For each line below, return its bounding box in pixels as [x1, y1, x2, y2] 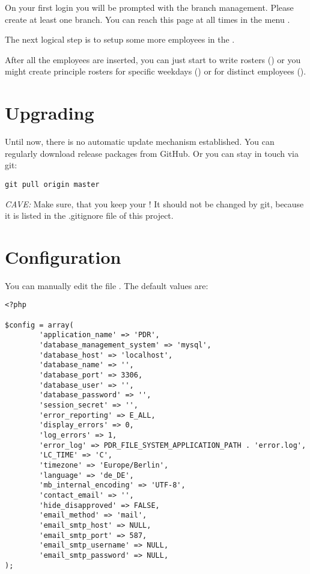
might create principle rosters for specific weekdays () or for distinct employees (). [5, 65, 306, 78]
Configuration [5, 244, 121, 269]
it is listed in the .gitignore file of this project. [5, 209, 174, 222]
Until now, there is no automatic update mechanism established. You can [5, 135, 275, 148]
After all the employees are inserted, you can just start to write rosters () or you [5, 53, 301, 66]
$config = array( [5, 320, 74, 329]
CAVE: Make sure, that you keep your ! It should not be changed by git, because [5, 197, 304, 210]
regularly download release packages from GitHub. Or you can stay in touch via [5, 147, 299, 159]
